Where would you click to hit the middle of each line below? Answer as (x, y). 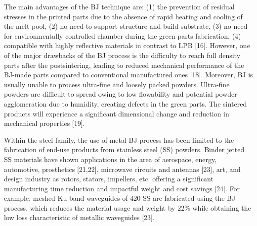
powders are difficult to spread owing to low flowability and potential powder (121, 94)
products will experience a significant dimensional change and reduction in (117, 113)
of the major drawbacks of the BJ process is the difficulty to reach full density (122, 55)
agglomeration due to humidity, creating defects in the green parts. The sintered (126, 103)
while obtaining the (222, 207)
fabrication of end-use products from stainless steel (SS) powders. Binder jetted (124, 149)
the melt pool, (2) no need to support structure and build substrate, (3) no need (126, 26)
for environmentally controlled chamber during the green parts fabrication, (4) (123, 35)
